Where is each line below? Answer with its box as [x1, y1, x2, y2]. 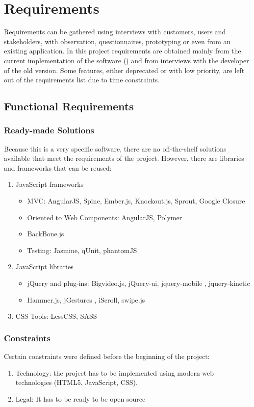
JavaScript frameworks [15, 179, 84, 189]
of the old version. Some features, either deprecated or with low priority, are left [4, 65, 245, 75]
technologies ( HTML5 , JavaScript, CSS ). [15, 377, 138, 387]
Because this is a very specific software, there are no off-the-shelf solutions [4, 143, 227, 153]
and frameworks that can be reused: [4, 162, 112, 173]
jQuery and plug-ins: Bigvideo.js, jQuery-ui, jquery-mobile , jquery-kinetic [27, 278, 250, 288]
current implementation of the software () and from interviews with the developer [4, 55, 249, 65]
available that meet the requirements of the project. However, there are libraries [4, 153, 244, 163]
